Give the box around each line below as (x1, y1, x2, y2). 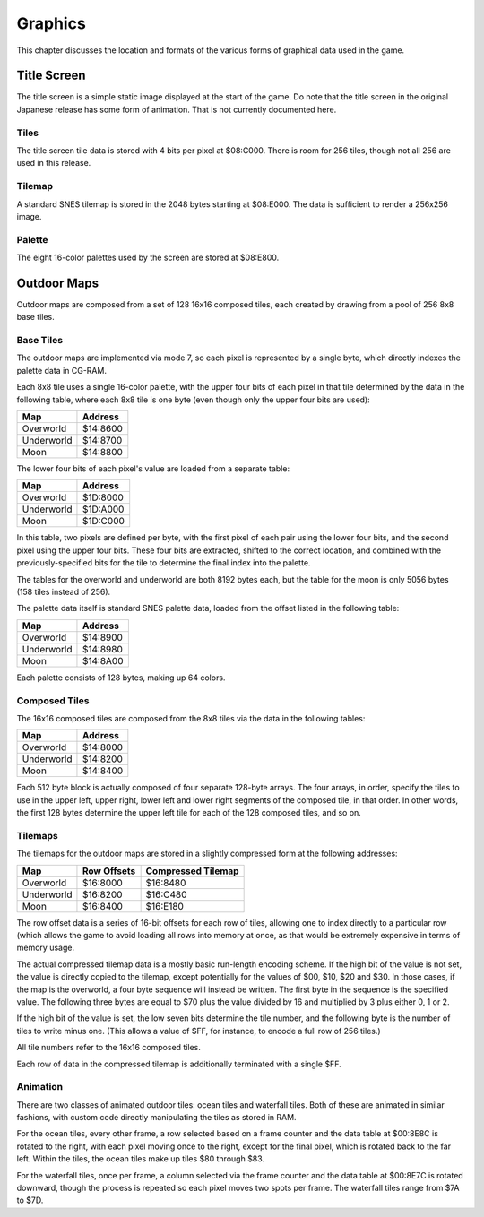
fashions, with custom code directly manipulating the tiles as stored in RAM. (16, 1112, 297, 1123)
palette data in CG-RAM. (16, 365, 108, 375)
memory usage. (16, 942, 75, 954)
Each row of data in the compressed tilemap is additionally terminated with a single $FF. (16, 1058, 341, 1069)
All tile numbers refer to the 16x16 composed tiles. (16, 1042, 202, 1053)
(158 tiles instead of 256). (16, 587, 111, 597)
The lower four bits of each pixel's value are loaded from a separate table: (16, 463, 290, 474)
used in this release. (16, 158, 91, 168)
